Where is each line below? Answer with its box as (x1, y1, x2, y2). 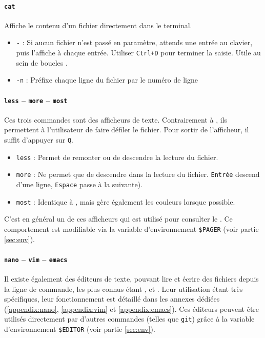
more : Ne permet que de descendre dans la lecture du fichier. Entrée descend (16, 169, 260, 180)
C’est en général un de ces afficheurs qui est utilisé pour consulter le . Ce (4, 213, 233, 224)
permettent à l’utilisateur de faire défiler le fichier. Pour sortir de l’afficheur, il (4, 124, 249, 135)
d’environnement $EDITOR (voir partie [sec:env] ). (4, 324, 155, 334)
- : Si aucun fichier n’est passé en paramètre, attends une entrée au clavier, (16, 37, 253, 48)
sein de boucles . (16, 57, 68, 68)
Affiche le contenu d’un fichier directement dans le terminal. (4, 19, 192, 30)
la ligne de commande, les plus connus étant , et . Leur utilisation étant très (4, 283, 243, 294)
